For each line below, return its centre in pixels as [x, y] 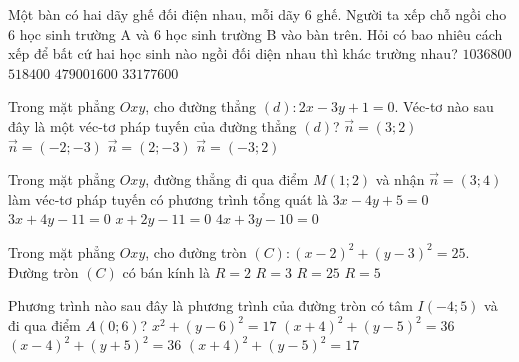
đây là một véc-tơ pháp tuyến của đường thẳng [152, 125]
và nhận [400, 179]
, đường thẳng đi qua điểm [227, 179]
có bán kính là [166, 271]
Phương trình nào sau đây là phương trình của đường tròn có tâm [210, 305]
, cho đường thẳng [201, 106]
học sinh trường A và [84, 33]
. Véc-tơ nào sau [444, 106]
